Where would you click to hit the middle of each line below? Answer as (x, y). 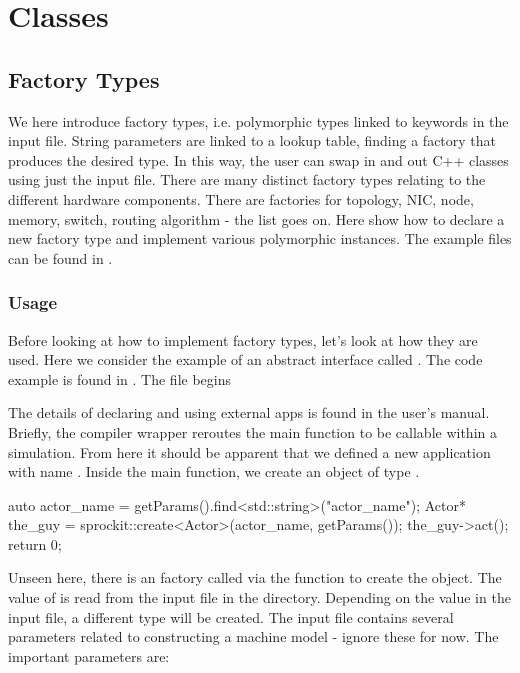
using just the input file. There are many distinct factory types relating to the (247, 179)
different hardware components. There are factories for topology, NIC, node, (241, 198)
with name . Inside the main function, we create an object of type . (214, 471)
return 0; (35, 543)
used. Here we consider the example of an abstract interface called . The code (245, 359)
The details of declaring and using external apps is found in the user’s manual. (249, 412)
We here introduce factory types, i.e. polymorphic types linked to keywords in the (258, 120)
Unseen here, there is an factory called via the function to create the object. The (255, 577)
